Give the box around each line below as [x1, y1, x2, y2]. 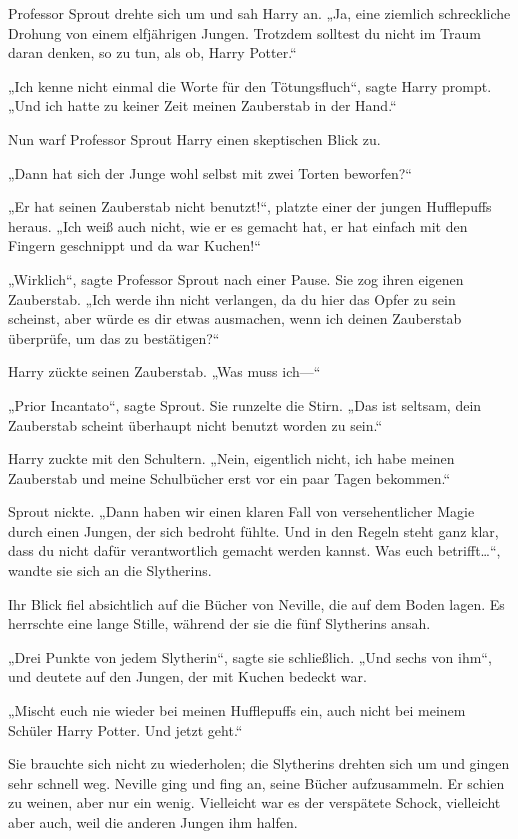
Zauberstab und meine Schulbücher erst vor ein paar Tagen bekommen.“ [8, 467, 451, 488]
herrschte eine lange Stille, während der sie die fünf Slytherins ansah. [8, 613, 431, 634]
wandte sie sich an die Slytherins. [8, 560, 212, 581]
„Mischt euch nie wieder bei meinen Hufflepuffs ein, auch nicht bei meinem [8, 700, 466, 721]
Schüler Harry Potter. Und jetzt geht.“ [8, 719, 243, 740]
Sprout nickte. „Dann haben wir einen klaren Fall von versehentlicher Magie [8, 501, 475, 522]
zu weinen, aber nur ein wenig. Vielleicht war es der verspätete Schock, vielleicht [8, 792, 501, 813]
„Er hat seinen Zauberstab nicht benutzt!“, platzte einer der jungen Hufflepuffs [8, 196, 492, 217]
